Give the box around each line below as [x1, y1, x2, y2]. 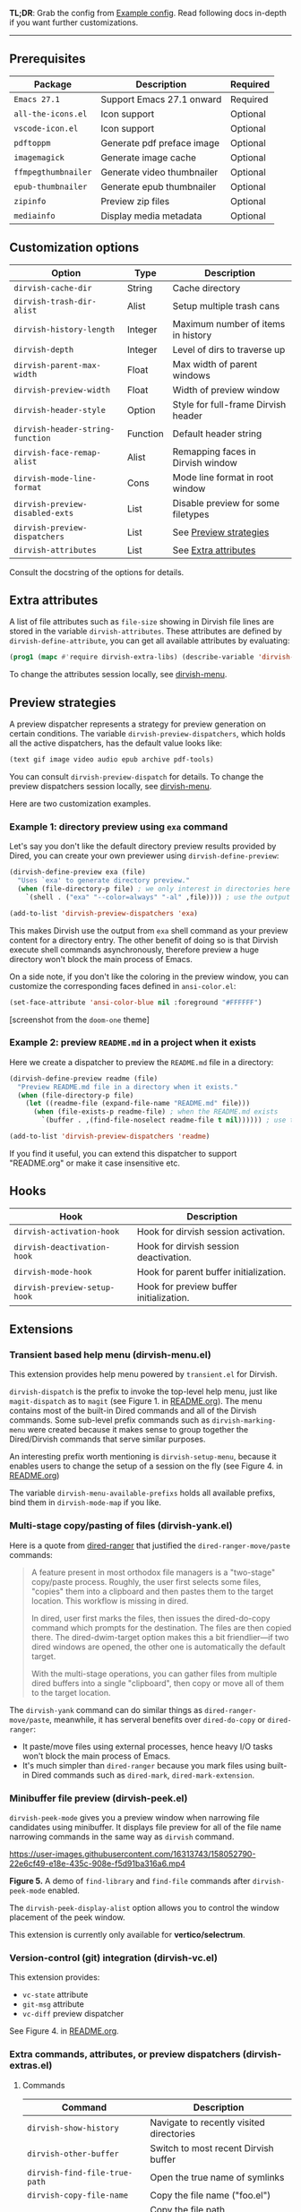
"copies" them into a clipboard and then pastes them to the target [30, 1586, 274, 1597]
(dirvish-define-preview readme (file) [9, 1074, 159, 1083]
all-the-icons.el [13, 108, 88, 119]
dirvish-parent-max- [13, 360, 101, 370]
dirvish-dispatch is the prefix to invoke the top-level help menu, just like [9, 1386, 278, 1397]
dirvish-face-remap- [13, 447, 101, 458]
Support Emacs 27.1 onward [100, 93, 222, 106]
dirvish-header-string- [13, 424, 116, 434]
